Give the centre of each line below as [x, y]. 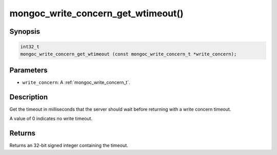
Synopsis [25, 31]
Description [29, 97]
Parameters [28, 70]
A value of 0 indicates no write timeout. [51, 119]
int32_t [30, 47]
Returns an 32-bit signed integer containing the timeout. [69, 145]
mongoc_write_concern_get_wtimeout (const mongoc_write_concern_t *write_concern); [128, 54]
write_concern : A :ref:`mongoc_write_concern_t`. [76, 82]
